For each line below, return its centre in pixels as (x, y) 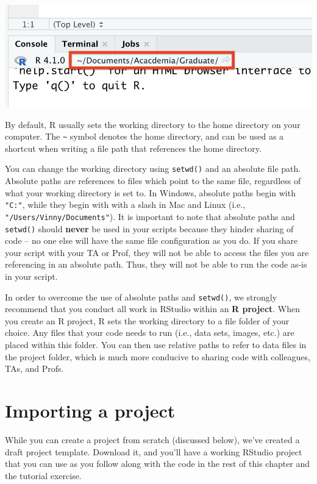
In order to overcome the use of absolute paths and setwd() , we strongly (141, 297)
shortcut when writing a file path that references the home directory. (133, 148)
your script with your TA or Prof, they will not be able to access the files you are (157, 252)
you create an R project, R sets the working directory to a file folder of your (147, 320)
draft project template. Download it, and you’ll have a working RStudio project (154, 451)
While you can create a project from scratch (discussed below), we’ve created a (152, 439)
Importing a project (90, 411)
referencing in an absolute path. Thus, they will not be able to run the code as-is (156, 264)
